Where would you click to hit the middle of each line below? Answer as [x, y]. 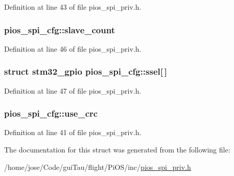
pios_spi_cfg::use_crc [51, 113]
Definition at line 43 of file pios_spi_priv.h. [73, 7]
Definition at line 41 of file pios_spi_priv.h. [73, 132]
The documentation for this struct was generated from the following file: [117, 150]
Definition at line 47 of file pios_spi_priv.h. [73, 90]
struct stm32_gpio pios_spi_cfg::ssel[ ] [86, 71]
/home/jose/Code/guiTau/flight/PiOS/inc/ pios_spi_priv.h [98, 167]
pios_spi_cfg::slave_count [60, 29]
